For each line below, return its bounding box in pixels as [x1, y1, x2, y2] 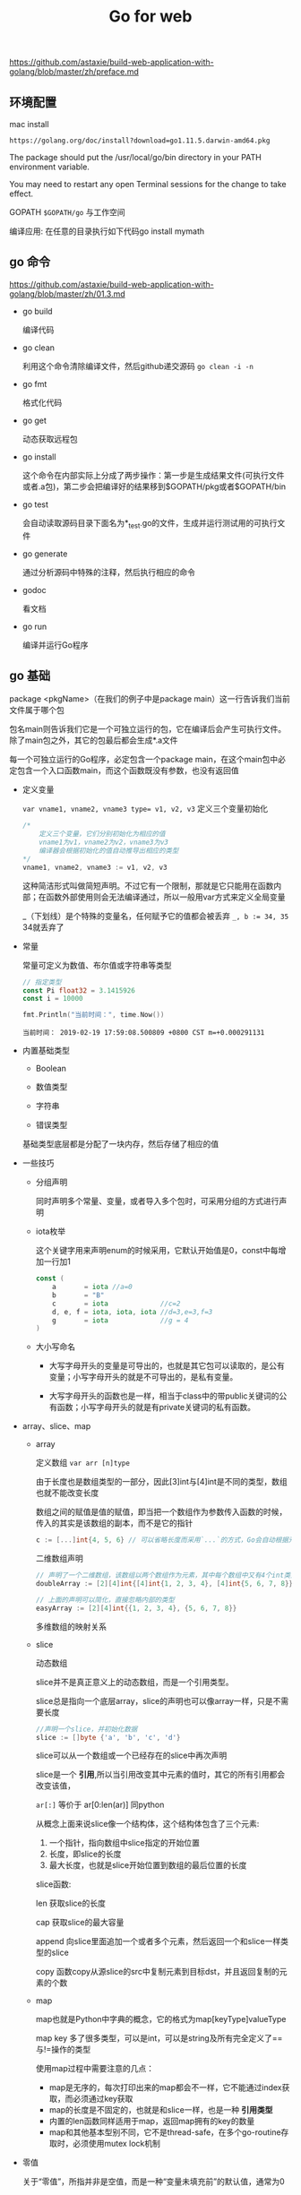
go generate [21, 548, 68, 559]
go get [21, 415, 47, 426]
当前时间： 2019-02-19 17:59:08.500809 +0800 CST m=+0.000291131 [21, 1029, 265, 1037]
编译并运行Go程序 [21, 639, 89, 650]
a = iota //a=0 [52, 1283, 133, 1292]
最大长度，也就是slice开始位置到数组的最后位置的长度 [48, 1860, 247, 1871]
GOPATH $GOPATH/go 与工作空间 [9, 207, 125, 217]
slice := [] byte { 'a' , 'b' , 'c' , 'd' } [35, 1733, 181, 1742]
